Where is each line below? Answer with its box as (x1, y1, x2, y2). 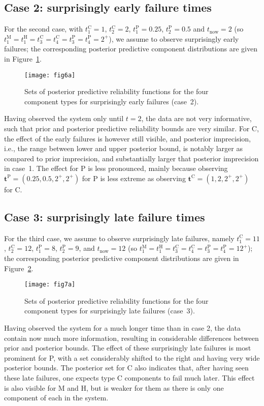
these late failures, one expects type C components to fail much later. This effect (4, 372, 255, 383)
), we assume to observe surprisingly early (109, 33, 239, 44)
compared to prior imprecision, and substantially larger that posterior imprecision (4, 153, 259, 163)
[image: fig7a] (24, 281, 76, 288)
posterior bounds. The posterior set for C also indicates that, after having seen (4, 362, 249, 373)
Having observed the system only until (4, 113, 124, 124)
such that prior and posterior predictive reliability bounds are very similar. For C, (4, 123, 259, 134)
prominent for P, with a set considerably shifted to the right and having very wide (4, 352, 260, 363)
